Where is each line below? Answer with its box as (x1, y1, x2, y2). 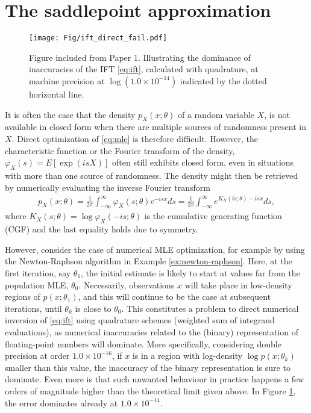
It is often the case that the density (5, 108, 136, 120)
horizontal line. (29, 87, 84, 100)
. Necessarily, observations (78, 278, 175, 291)
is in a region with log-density (132, 349, 243, 362)
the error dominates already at (5, 396, 118, 409)
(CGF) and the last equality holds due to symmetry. (5, 223, 198, 235)
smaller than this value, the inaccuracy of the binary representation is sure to (5, 361, 291, 373)
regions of (5, 290, 40, 303)
